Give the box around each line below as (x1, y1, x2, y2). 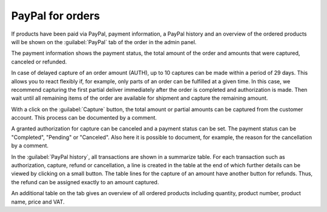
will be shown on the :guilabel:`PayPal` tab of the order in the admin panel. (11, 38, 197, 45)
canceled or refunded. (11, 58, 67, 65)
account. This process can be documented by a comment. (11, 114, 157, 121)
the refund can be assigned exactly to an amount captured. (11, 178, 159, 185)
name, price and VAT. (11, 198, 65, 205)
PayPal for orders (11, 9, 100, 22)
